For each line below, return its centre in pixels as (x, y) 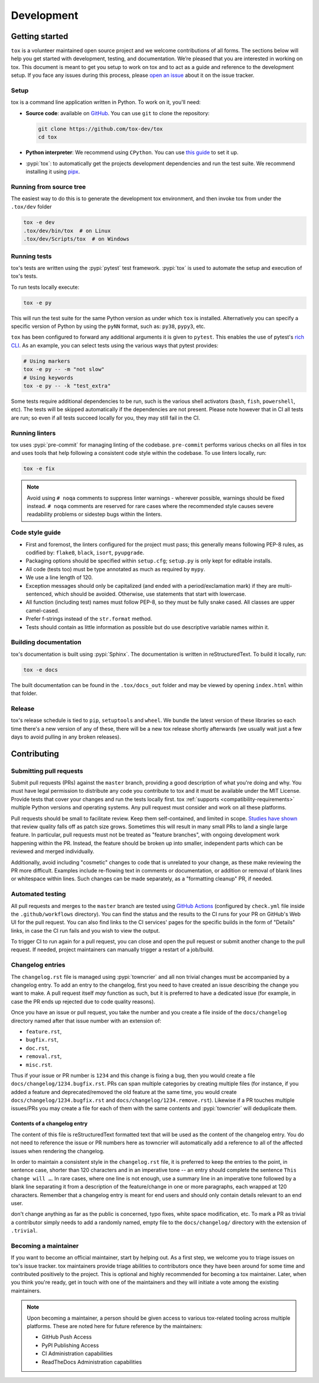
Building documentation (46, 642)
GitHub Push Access (67, 1337)
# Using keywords (48, 378)
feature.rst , (44, 1031)
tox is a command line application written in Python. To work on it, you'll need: (106, 102)
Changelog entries (38, 965)
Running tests (31, 256)
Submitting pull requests (47, 771)
